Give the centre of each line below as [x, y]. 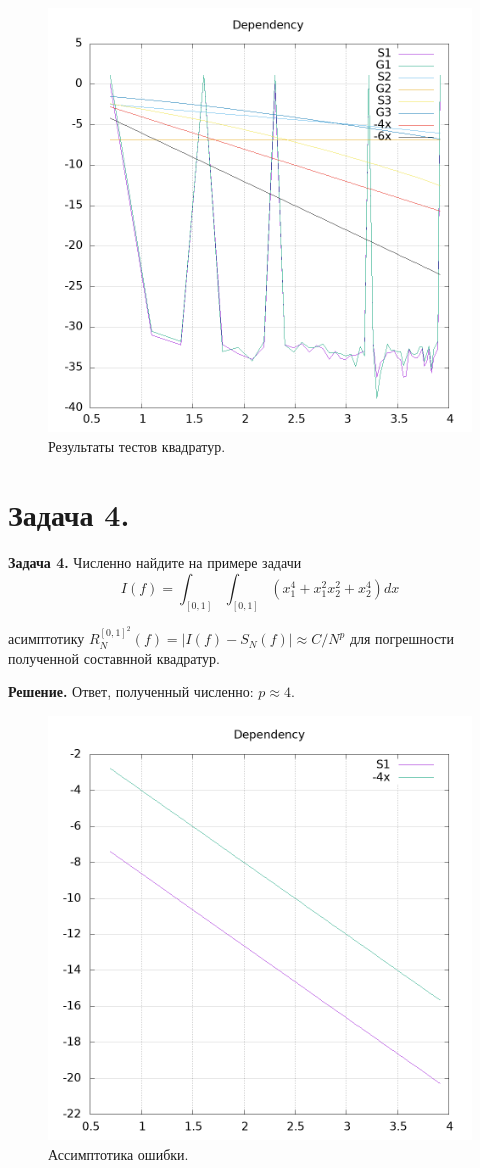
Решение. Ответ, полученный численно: [131, 691]
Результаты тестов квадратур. [137, 445]
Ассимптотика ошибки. [118, 1153]
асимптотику [46, 638]
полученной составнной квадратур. [114, 657]
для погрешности [401, 638]
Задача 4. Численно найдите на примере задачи [155, 562]
